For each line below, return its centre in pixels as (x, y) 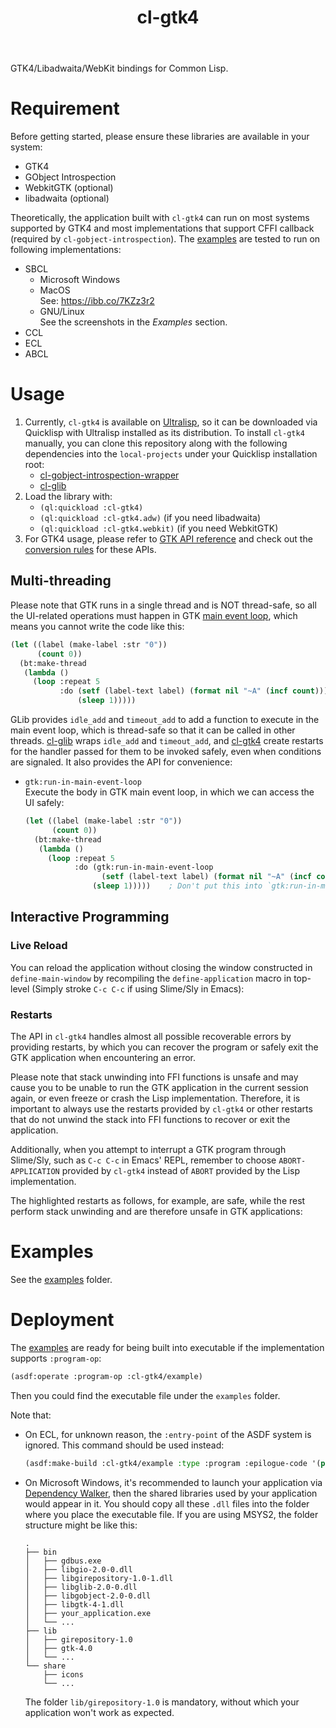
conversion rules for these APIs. (90, 550)
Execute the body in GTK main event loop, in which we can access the (169, 792)
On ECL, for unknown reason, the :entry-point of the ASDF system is (168, 1434)
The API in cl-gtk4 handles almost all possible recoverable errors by (151, 1036)
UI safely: (44, 802)
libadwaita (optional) (67, 198)
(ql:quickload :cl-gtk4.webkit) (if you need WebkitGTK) (159, 528)
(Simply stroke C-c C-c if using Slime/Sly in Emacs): (138, 988)
